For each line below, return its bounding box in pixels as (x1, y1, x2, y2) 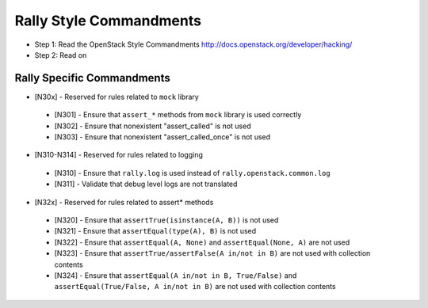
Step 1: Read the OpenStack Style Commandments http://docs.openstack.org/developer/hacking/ (34, 40, 353, 49)
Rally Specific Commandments (14, 71, 170, 85)
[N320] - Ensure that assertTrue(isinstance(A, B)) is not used (54, 215, 279, 225)
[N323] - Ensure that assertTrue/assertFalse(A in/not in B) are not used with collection (54, 249, 371, 258)
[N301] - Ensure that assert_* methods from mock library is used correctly (54, 110, 302, 120)
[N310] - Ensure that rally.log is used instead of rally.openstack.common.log (54, 168, 331, 177)
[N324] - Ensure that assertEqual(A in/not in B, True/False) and (54, 270, 297, 280)
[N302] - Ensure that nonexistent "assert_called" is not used (54, 121, 251, 131)
